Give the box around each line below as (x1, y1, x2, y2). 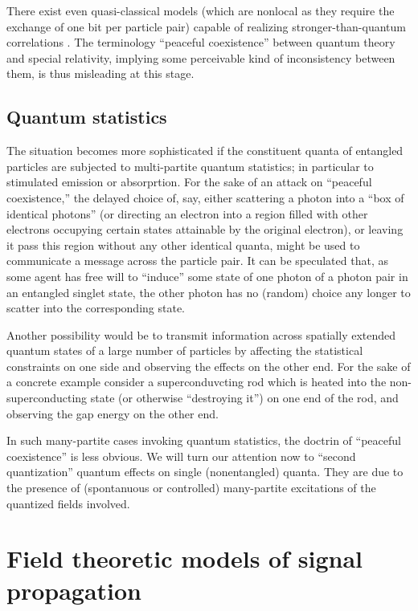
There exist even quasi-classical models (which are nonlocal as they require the (6, 2, 395, 18)
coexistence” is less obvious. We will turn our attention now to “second (6, 447, 356, 464)
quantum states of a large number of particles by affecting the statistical (6, 342, 363, 359)
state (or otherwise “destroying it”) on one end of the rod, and (90, 389, 399, 406)
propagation (6, 573, 142, 606)
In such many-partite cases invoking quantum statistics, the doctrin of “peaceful (6, 432, 401, 449)
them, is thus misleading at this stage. (6, 65, 195, 82)
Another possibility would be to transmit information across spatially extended (6, 326, 396, 343)
